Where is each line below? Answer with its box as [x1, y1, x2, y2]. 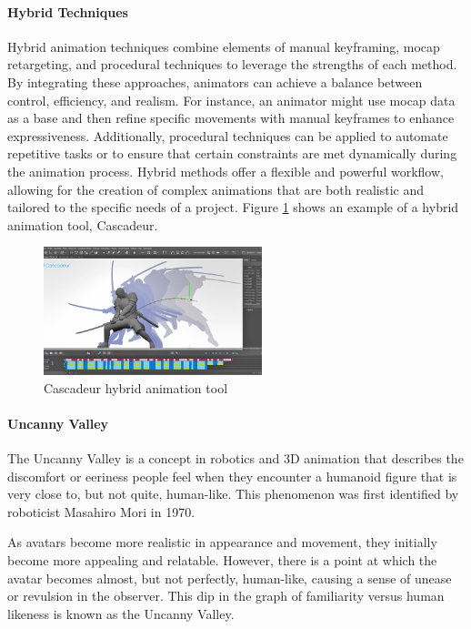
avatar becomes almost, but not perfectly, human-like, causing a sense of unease [7, 568, 452, 587]
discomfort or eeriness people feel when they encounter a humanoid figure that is [7, 466, 457, 485]
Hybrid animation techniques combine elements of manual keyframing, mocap [7, 36, 440, 56]
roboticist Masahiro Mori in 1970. [7, 502, 195, 521]
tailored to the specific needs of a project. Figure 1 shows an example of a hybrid [7, 198, 459, 217]
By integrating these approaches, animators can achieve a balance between [7, 72, 423, 91]
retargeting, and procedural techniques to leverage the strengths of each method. [7, 55, 457, 74]
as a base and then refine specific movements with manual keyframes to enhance [7, 108, 455, 127]
